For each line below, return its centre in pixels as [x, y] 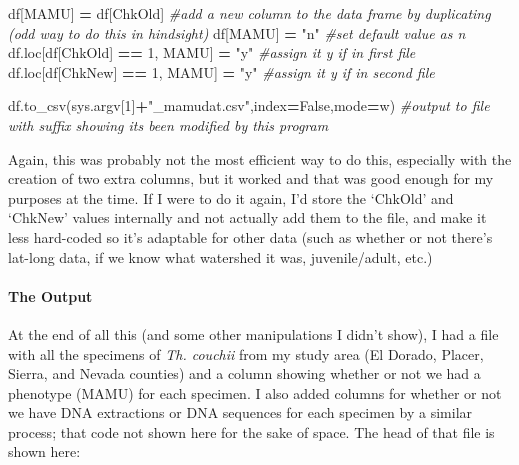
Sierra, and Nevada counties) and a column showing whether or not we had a [244, 373]
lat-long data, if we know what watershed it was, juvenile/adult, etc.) [220, 256]
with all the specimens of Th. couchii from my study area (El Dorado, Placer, [246, 353]
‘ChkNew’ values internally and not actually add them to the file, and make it [247, 217]
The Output [50, 295]
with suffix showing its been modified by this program [168, 124]
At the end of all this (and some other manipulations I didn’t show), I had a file [253, 333]
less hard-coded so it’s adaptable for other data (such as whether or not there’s [250, 236]
